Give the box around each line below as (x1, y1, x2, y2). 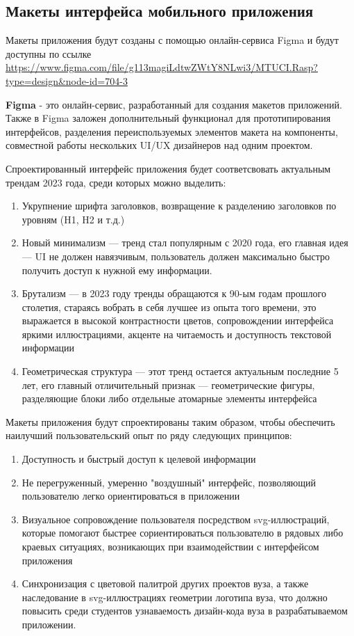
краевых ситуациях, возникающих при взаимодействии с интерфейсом (22, 539, 319, 554)
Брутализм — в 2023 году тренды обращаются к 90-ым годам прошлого (22, 286, 326, 301)
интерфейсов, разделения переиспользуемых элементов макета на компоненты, (6, 124, 338, 138)
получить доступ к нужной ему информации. (22, 262, 212, 277)
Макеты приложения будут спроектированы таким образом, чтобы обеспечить (6, 414, 335, 429)
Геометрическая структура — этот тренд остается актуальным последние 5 (22, 364, 339, 379)
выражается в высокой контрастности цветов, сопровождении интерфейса (22, 313, 334, 328)
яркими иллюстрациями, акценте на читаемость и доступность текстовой (22, 326, 332, 341)
